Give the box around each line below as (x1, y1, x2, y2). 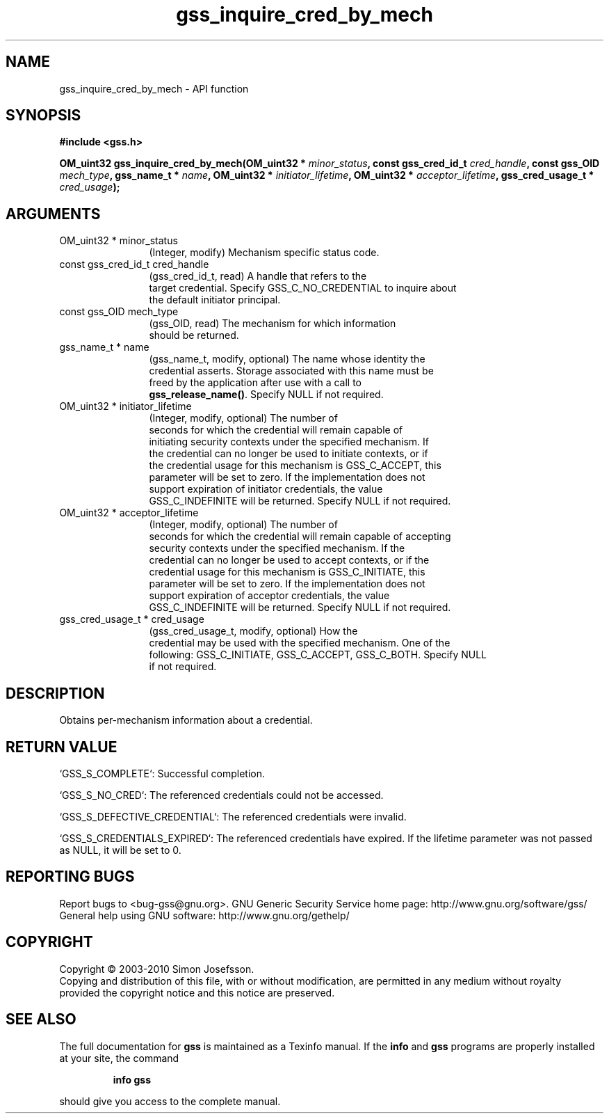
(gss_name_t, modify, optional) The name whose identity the (149, 353, 425, 365)
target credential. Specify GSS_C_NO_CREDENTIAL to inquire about (149, 282, 457, 294)
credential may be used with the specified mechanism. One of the (149, 637, 450, 649)
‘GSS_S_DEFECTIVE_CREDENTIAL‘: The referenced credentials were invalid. (59, 810, 407, 823)
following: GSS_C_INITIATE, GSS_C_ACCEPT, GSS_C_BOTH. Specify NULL (149, 649, 487, 661)
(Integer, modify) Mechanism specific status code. (149, 246, 380, 259)
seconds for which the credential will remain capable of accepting (149, 530, 451, 543)
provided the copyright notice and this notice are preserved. (59, 986, 335, 999)
